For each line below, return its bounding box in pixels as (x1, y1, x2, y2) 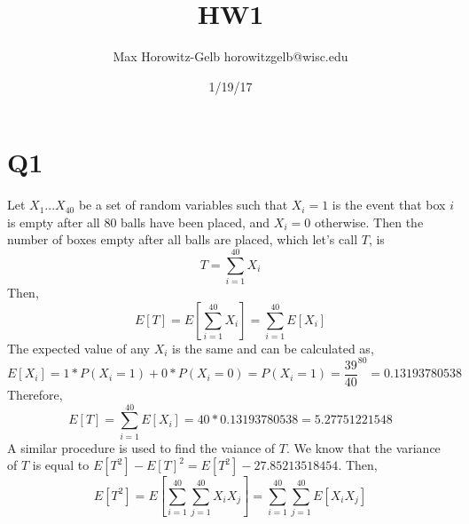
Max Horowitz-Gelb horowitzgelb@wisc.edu (113, 47, 348, 66)
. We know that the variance (285, 438, 441, 457)
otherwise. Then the (314, 212, 424, 231)
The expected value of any (7, 338, 150, 357)
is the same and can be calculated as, (172, 338, 374, 357)
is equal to (32, 456, 90, 474)
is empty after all (7, 212, 100, 231)
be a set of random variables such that (78, 195, 288, 214)
